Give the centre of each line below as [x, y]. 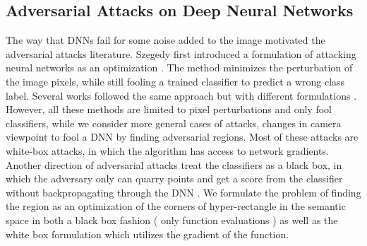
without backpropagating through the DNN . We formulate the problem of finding [183, 192]
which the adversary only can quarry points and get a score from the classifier [174, 178]
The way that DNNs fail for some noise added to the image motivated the [166, 40]
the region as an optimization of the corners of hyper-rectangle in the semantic [176, 206]
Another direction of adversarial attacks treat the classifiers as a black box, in [174, 164]
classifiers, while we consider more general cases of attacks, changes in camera [174, 123]
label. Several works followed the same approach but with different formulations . [181, 95]
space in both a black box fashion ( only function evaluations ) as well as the [172, 219]
